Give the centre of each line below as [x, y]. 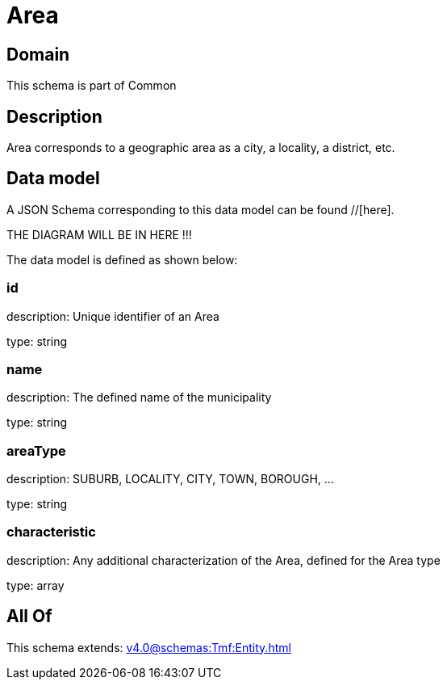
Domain [38, 54]
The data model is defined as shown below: [122, 259]
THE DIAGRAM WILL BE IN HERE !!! [99, 234]
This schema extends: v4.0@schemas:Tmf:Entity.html [149, 647]
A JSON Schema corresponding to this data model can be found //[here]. [201, 209]
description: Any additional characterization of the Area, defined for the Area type [223, 560]
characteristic [51, 532]
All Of [29, 617]
